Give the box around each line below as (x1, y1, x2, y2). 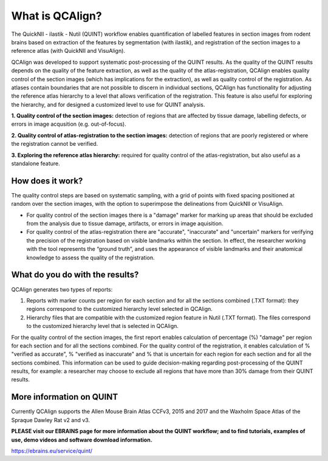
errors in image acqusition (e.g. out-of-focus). (11, 120, 127, 128)
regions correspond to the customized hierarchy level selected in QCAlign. (26, 306, 213, 313)
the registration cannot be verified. (11, 140, 98, 148)
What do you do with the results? (11, 270, 139, 280)
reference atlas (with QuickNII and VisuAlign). (11, 47, 126, 55)
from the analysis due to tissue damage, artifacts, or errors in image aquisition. (26, 220, 224, 227)
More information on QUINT (11, 392, 118, 402)
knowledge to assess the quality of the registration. (26, 254, 155, 261)
